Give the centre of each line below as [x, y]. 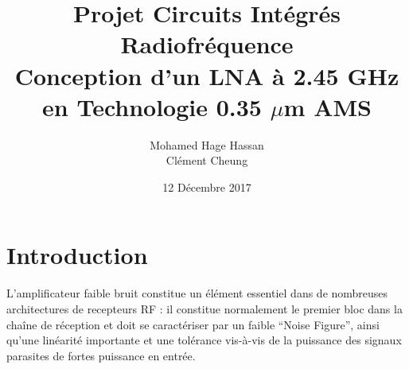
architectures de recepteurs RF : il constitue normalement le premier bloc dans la [204, 309]
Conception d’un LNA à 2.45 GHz [207, 75]
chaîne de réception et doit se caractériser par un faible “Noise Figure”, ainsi [193, 324]
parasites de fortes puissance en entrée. [101, 355]
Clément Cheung [207, 160]
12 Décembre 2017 [207, 186]
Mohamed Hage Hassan [207, 144]
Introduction [77, 255]
